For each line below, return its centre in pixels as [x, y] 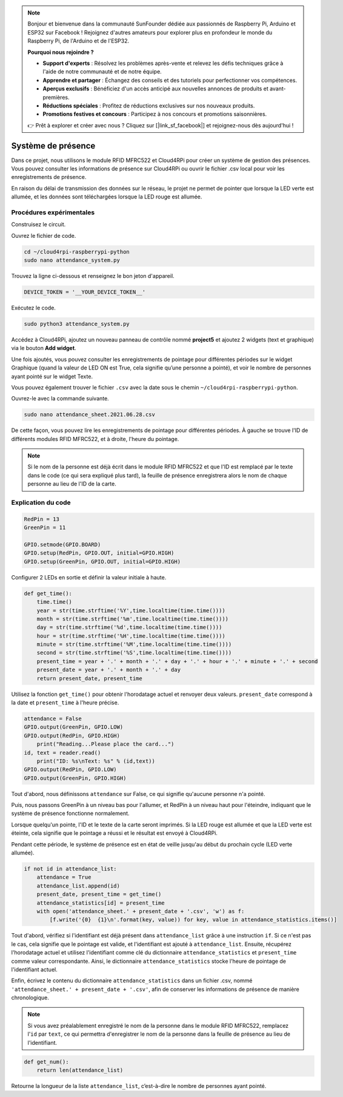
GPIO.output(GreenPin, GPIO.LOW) [74, 727]
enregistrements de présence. [49, 177]
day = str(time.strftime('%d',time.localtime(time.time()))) [129, 627]
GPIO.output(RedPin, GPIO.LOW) [71, 770]
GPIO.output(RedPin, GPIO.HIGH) [72, 735]
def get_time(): [48, 593]
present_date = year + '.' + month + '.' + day [109, 670]
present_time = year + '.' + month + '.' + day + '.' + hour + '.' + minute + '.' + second [177, 661]
